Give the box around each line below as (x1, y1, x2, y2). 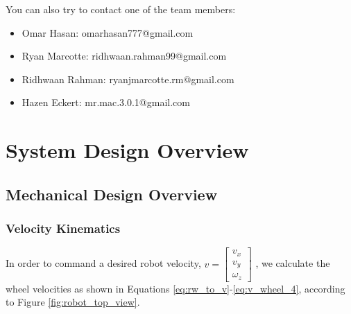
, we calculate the (255, 256, 330, 270)
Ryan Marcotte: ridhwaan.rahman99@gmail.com (22, 49, 227, 63)
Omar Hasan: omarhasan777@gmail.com (22, 25, 194, 40)
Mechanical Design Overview (6, 183, 218, 204)
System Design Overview (6, 136, 249, 164)
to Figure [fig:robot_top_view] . (6, 295, 140, 309)
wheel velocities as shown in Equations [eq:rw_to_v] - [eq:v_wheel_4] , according (6, 281, 345, 295)
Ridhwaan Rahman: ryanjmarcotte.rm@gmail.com (22, 71, 234, 86)
